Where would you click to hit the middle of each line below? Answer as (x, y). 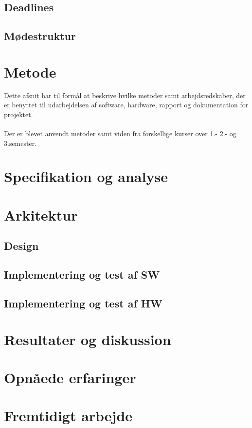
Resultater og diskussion (88, 339)
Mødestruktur (40, 36)
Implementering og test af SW (82, 275)
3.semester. (20, 143)
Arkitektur (41, 214)
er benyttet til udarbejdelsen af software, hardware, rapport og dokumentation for (126, 105)
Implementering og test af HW (83, 303)
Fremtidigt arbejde (68, 416)
